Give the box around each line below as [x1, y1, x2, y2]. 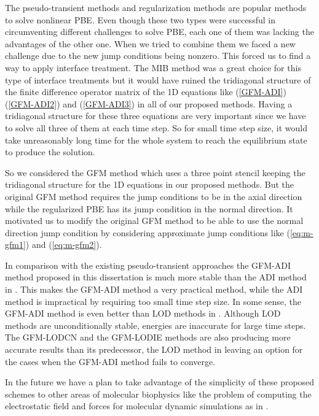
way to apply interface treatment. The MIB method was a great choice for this [5, 61, 301, 74]
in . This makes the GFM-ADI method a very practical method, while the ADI [5, 283, 303, 296]
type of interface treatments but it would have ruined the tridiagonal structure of [5, 73, 311, 86]
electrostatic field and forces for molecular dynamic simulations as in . [5, 399, 269, 412]
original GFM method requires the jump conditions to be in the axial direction [5, 190, 302, 202]
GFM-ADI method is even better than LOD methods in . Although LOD [5, 307, 281, 320]
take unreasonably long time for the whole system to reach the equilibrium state [5, 133, 307, 146]
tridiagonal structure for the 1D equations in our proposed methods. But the [5, 178, 294, 191]
